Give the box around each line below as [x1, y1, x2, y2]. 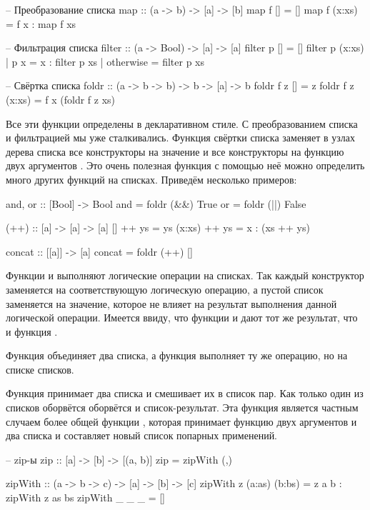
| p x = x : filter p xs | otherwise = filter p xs [6, 54, 204, 69]
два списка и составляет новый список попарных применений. [6, 428, 278, 443]
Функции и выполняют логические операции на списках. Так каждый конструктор [6, 268, 364, 283]
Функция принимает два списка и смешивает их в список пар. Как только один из [6, 386, 364, 401]
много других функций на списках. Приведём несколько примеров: [6, 171, 297, 186]
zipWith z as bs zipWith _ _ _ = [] [6, 490, 165, 505]
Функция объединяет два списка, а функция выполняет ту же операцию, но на [6, 348, 348, 363]
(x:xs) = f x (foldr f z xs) [6, 91, 116, 106]
